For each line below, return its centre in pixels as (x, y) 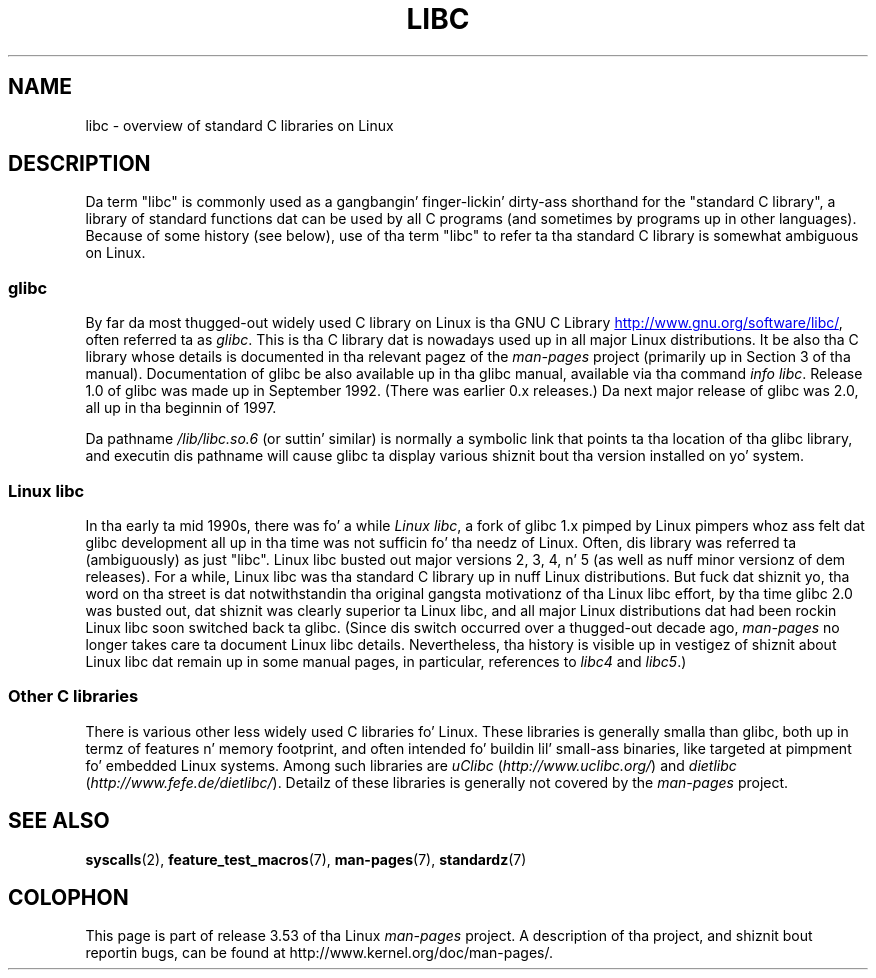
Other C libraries (73, 696)
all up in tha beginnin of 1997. (181, 408)
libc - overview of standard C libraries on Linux (239, 125)
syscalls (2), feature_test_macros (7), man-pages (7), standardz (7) (306, 859)
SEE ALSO (59, 821)
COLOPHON (68, 897)
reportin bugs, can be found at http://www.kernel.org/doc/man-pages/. (319, 953)
